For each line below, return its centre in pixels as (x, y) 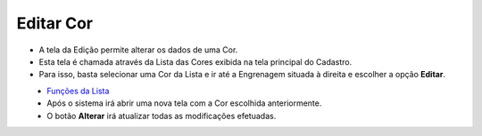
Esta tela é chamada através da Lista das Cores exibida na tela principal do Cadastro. (195, 61)
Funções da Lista (78, 91)
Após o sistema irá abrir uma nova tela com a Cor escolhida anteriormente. (184, 103)
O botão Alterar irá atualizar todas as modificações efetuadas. (162, 116)
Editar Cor (55, 23)
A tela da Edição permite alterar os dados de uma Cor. (138, 50)
